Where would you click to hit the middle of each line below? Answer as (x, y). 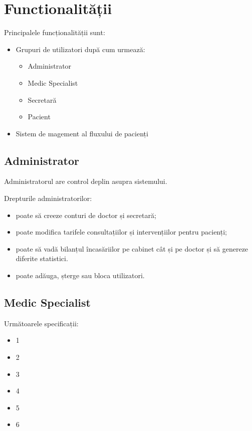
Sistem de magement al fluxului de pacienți (82, 133)
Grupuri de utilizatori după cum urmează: (80, 49)
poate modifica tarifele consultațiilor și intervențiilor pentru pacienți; (121, 232)
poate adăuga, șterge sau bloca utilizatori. (80, 275)
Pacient (39, 117)
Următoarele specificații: (41, 323)
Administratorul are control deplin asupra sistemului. (86, 181)
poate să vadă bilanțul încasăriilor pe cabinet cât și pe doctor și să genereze (132, 248)
